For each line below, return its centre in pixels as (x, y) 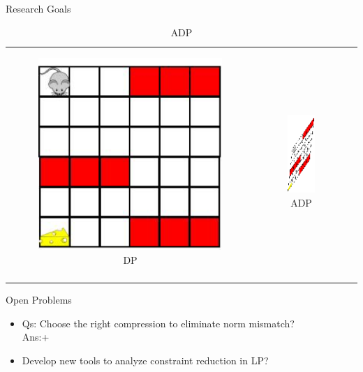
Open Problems (39, 300)
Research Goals (38, 8)
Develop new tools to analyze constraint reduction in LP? (145, 360)
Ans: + (36, 337)
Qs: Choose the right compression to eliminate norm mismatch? (158, 323)
